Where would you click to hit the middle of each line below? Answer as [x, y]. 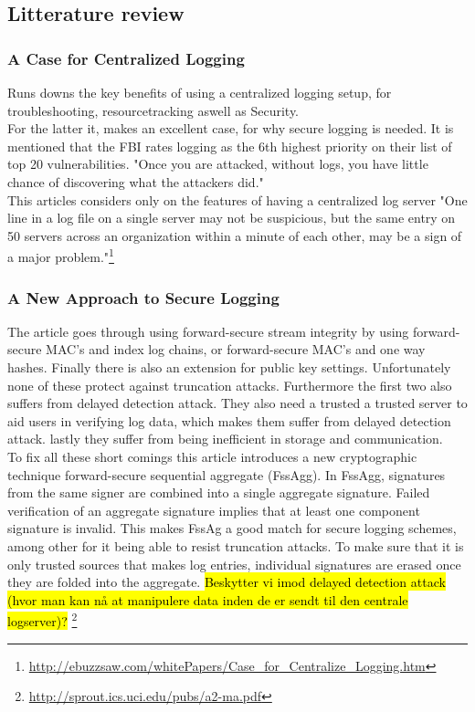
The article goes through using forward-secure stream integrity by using [208, 331]
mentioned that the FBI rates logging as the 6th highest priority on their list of [230, 146]
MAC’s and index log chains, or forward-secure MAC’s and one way [236, 349]
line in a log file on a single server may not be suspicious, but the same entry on [232, 218]
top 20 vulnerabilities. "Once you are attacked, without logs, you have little [218, 164]
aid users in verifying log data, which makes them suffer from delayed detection [229, 420]
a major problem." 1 [61, 255]
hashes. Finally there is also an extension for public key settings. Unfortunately [229, 367]
